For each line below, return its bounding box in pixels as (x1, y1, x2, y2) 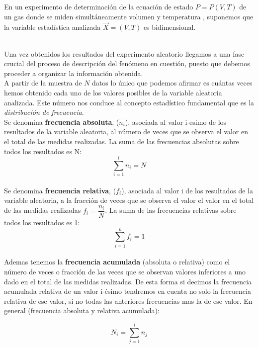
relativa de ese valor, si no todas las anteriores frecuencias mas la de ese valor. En (4, 295, 253, 306)
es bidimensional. (143, 22, 196, 32)
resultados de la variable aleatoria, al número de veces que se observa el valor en (4, 126, 248, 137)
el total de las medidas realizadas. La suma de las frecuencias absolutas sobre (4, 136, 239, 146)
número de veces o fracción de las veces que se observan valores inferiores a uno (4, 266, 246, 276)
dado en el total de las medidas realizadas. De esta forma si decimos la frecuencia (4, 276, 252, 286)
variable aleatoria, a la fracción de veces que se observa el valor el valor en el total (4, 195, 254, 205)
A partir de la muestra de (4, 78, 82, 88)
